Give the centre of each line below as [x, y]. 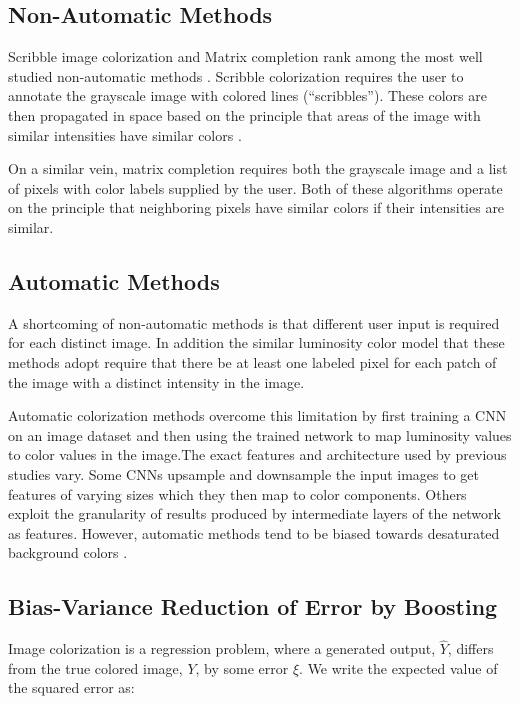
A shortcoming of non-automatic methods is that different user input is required [254, 322]
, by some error [242, 667]
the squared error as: [71, 687]
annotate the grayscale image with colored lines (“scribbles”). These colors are [247, 95]
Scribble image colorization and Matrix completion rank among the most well [245, 56]
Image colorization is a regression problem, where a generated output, [222, 648]
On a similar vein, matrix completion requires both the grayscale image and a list [258, 168]
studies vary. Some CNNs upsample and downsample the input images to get [244, 473]
